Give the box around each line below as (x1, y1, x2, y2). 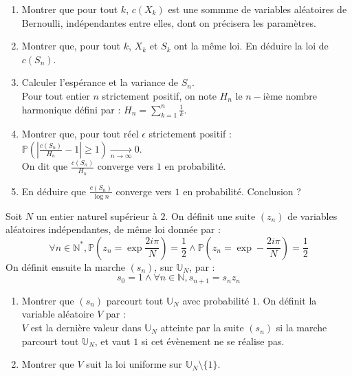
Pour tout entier (21, 88, 90, 102)
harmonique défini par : (21, 102, 121, 116)
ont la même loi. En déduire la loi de (174, 38, 329, 53)
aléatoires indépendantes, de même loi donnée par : (5, 222, 221, 236)
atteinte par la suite (160, 320, 244, 335)
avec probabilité (182, 293, 250, 307)
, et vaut (94, 333, 131, 348)
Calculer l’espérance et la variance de (21, 75, 179, 89)
